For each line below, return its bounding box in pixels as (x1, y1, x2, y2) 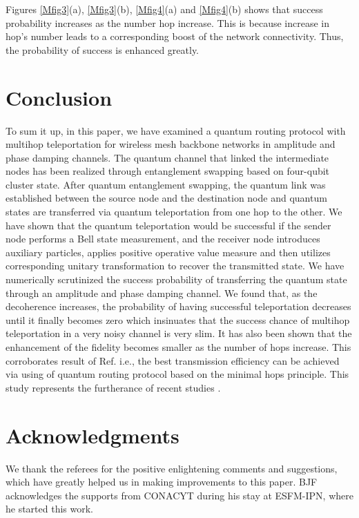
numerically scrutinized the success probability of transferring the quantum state (6, 272, 347, 287)
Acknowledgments (6, 421, 179, 449)
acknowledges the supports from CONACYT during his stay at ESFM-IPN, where (6, 488, 353, 502)
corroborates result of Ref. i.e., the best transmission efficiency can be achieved (6, 353, 340, 367)
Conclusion (6, 83, 113, 111)
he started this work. (6, 501, 94, 516)
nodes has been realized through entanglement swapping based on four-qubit (6, 164, 330, 178)
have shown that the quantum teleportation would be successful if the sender (6, 218, 331, 232)
